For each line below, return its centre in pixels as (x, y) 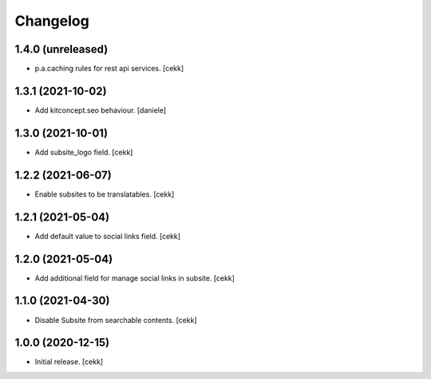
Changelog (52, 21)
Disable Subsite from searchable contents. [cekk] (116, 320)
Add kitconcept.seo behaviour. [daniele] (101, 110)
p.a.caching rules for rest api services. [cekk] (109, 69)
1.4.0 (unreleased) (61, 49)
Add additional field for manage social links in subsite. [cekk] (135, 278)
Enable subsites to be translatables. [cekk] (105, 194)
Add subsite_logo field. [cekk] (84, 152)
